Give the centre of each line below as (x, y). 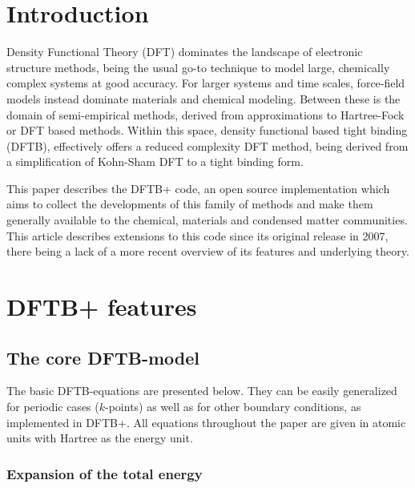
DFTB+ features (102, 307)
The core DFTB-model (103, 357)
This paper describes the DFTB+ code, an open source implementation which (198, 188)
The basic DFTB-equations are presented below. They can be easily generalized (202, 391)
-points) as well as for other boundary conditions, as (233, 407)
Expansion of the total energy (105, 473)
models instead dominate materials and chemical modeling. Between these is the (203, 98)
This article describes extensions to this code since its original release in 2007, (197, 235)
